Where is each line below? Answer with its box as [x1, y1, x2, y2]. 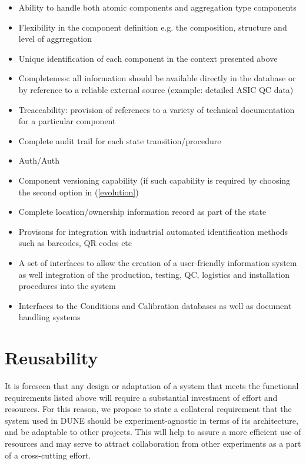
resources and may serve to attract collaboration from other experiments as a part [5, 437, 301, 449]
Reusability [5, 346, 98, 370]
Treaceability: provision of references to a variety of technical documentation [18, 103, 295, 115]
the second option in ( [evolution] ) [18, 185, 139, 198]
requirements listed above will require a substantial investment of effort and [5, 391, 278, 403]
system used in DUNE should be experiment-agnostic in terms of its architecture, [5, 414, 298, 426]
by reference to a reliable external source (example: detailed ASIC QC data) [18, 83, 294, 95]
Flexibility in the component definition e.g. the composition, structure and [18, 21, 287, 33]
